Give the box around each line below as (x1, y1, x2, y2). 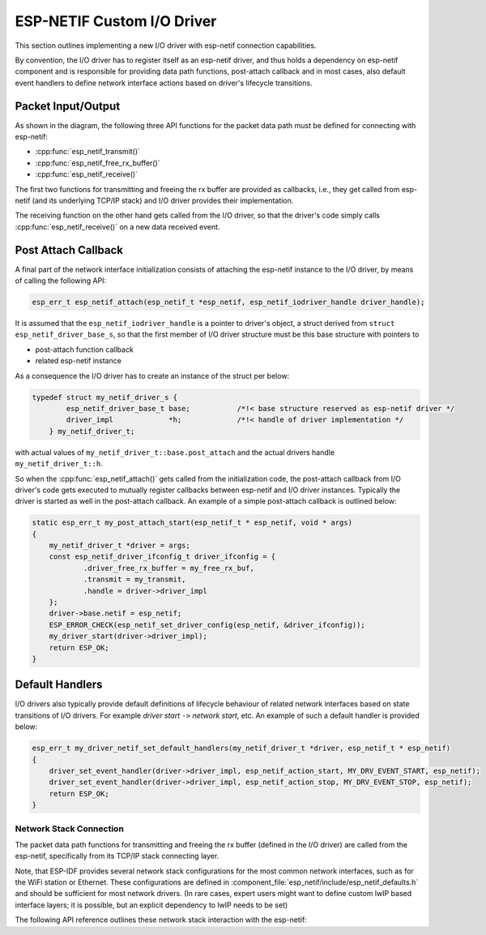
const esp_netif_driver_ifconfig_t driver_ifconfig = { (49, 552, 276, 561)
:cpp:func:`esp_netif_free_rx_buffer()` (35, 158, 161, 168)
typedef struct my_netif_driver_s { (32, 392, 178, 401)
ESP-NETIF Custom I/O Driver (15, 12, 217, 30)
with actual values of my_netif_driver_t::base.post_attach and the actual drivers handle (15, 447, 335, 457)
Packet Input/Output (15, 99, 121, 113)
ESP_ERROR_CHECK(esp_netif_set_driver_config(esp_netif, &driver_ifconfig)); (49, 620, 366, 629)
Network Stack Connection (15, 823, 125, 834)
